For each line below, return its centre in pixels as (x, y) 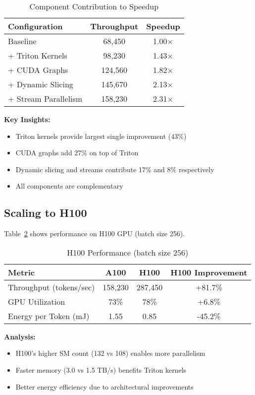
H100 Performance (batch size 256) (128, 252)
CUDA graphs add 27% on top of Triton (77, 153)
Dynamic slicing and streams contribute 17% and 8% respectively (115, 169)
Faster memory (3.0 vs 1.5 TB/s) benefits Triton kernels (101, 369)
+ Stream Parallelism (45, 99)
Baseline (22, 41)
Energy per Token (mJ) (49, 316)
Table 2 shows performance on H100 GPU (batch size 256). (94, 233)
